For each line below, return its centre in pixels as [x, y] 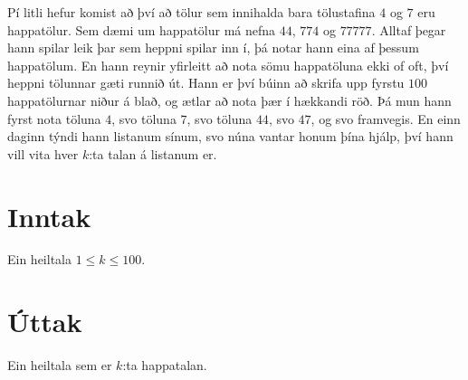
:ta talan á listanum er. [153, 153]
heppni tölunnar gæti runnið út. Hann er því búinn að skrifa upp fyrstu [206, 83]
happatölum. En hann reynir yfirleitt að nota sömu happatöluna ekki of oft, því [228, 65]
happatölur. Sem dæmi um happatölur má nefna [142, 29]
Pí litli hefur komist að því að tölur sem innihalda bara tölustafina [191, 12]
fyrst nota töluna [54, 118]
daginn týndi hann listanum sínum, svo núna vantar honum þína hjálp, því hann [230, 136]
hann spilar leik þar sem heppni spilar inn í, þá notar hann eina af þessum [213, 47]
